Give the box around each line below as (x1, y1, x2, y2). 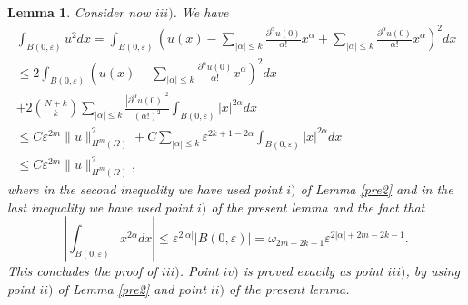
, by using (405, 261, 460, 280)
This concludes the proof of (7, 261, 157, 280)
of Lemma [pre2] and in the (300, 179, 453, 198)
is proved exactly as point (243, 261, 383, 280)
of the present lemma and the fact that (211, 197, 425, 216)
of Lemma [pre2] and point (57, 279, 206, 298)
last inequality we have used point (7, 197, 193, 216)
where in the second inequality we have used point (7, 179, 283, 198)
